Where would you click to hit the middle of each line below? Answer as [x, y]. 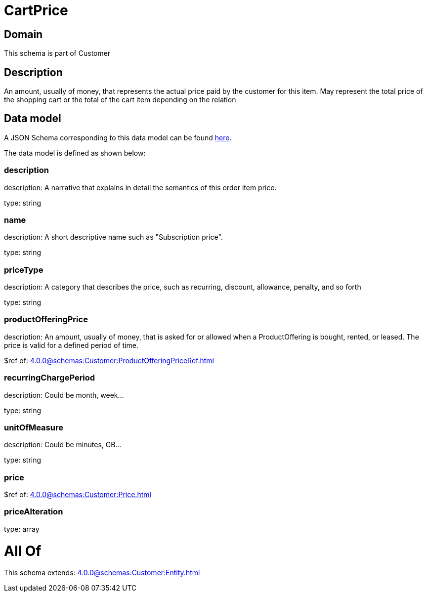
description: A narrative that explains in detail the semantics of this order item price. [140, 187]
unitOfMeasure [34, 427]
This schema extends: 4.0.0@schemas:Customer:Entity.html [102, 573]
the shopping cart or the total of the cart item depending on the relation [120, 100]
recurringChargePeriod [50, 378]
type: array [22, 529]
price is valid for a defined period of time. [71, 345]
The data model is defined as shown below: [75, 153]
